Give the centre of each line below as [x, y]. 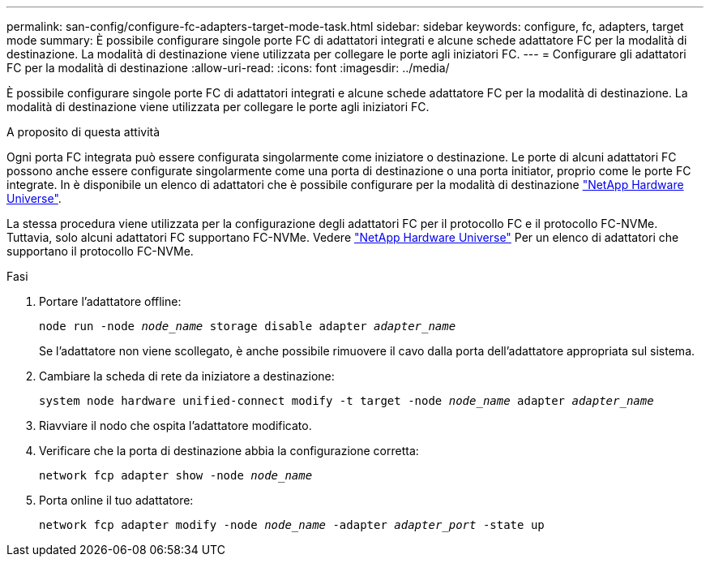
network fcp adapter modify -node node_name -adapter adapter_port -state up [292, 525]
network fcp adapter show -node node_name [176, 475]
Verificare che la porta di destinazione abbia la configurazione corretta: [229, 451]
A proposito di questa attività [83, 132]
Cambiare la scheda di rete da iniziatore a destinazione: [187, 376]
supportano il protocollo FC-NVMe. [100, 251]
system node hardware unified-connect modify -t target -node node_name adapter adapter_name [346, 401]
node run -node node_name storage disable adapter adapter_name [248, 326]
